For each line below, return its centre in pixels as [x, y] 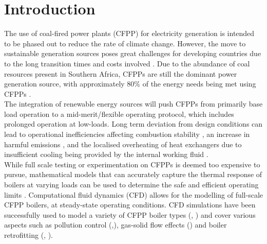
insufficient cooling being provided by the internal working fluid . [106, 154]
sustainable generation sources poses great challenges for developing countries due [133, 53]
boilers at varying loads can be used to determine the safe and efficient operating [131, 185]
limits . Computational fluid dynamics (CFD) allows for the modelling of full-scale [133, 194]
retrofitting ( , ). [29, 235]
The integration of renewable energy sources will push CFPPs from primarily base [133, 104]
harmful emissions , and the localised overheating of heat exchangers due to [123, 144]
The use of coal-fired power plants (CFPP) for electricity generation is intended [129, 33]
